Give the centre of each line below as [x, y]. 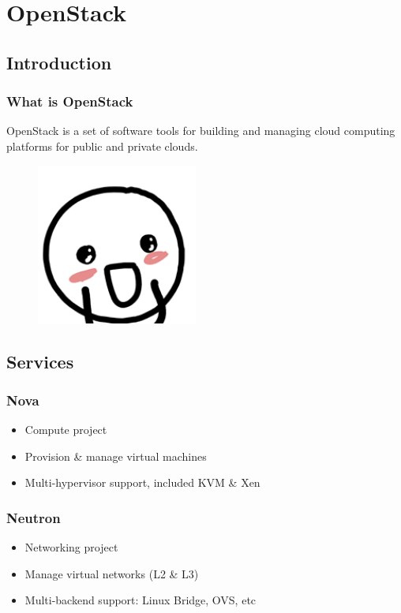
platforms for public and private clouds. [102, 146]
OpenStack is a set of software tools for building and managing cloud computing [201, 131]
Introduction [59, 62]
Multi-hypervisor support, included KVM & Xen [142, 482]
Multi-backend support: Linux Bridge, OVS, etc [141, 600]
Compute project [66, 430]
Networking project [71, 547]
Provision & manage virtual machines [116, 456]
